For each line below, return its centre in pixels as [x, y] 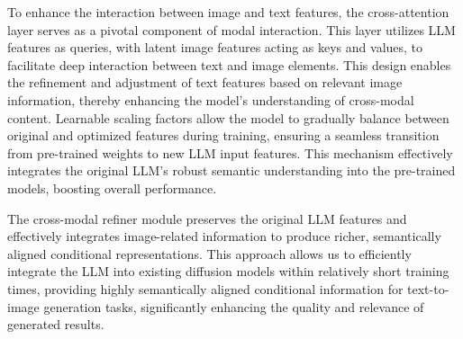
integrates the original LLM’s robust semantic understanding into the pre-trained [231, 170]
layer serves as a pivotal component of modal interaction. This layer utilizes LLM [231, 29]
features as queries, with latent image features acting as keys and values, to [215, 47]
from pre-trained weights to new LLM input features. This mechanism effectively [230, 152]
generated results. [56, 324]
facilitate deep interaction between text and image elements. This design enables [229, 64]
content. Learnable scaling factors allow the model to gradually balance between [228, 117]
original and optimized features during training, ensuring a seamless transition [223, 135]
